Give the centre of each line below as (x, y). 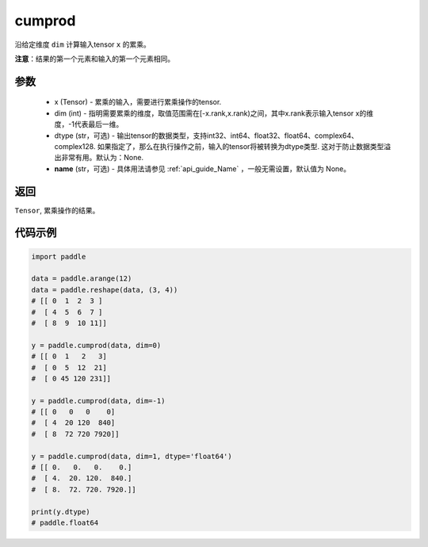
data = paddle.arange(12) (82, 279)
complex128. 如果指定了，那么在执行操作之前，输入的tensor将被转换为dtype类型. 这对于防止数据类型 (219, 146)
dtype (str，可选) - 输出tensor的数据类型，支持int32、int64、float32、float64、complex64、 (206, 136)
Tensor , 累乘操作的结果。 (57, 210)
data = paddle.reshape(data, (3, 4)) (105, 290)
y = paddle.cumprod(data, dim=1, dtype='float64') (132, 456)
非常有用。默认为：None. (102, 158)
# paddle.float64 (65, 522)
